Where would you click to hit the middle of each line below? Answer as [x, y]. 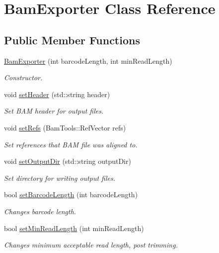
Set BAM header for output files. [54, 111]
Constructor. [23, 77]
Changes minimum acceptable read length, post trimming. [91, 245]
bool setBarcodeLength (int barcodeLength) [71, 194]
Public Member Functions [72, 40]
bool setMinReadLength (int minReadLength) [74, 228]
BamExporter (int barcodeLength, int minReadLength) [88, 61]
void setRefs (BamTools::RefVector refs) [65, 127]
